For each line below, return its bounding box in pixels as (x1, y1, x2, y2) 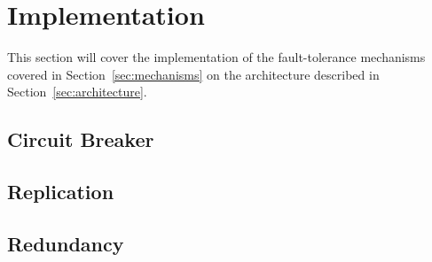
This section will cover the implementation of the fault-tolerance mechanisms (7, 48, 426, 66)
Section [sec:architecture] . (7, 82, 147, 101)
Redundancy (7, 229, 124, 257)
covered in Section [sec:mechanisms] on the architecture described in (7, 65, 380, 83)
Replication (7, 178, 114, 205)
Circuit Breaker (7, 126, 154, 153)
